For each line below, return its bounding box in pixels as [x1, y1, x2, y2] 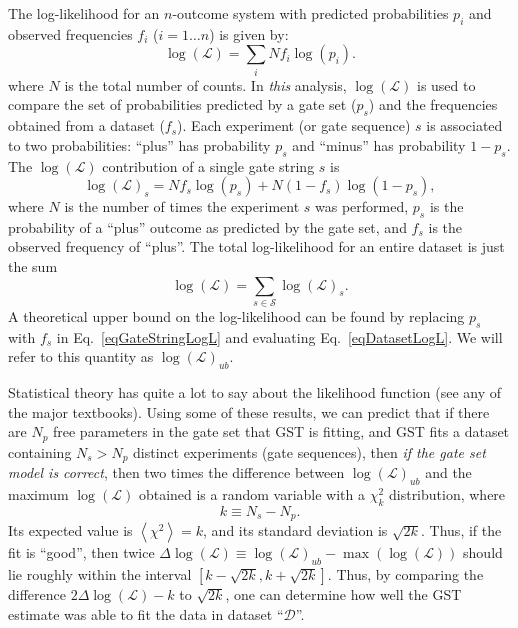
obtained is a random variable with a [138, 484, 366, 505]
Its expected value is [8, 520, 133, 541]
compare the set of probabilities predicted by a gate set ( [8, 94, 357, 115]
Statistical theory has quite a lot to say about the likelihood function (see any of [8, 382, 502, 403]
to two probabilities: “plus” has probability [8, 134, 271, 155]
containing [8, 441, 72, 462]
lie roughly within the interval [8, 564, 192, 585]
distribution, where [388, 484, 506, 505]
